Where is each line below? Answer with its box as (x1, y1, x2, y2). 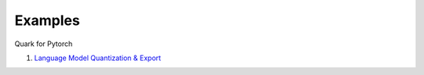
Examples (14, 12, 80, 29)
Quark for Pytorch (14, 39, 73, 48)
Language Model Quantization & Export (34, 53, 161, 62)
